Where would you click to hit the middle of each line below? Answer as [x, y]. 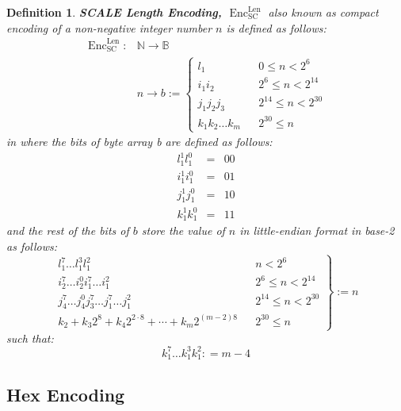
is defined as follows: [276, 27]
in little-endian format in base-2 [317, 230]
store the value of [183, 230]
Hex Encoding [66, 394]
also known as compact [323, 12]
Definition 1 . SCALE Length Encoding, [114, 12]
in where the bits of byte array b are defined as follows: [139, 142]
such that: [30, 338]
